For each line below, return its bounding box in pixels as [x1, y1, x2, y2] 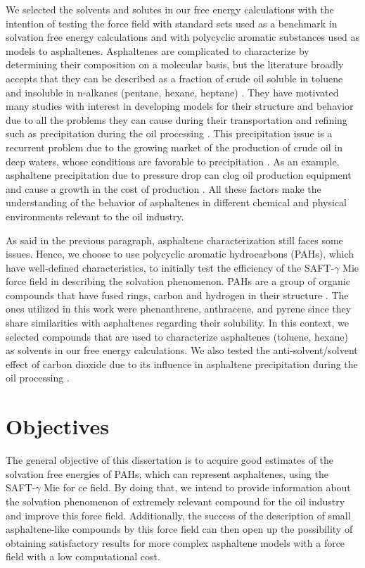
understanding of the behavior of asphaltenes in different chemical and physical [6, 195, 347, 210]
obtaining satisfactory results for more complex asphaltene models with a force [6, 535, 345, 550]
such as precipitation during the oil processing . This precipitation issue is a [6, 126, 333, 141]
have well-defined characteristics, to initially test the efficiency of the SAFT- [6, 260, 335, 274]
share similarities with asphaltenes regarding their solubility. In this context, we [6, 315, 350, 330]
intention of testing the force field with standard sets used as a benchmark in [6, 15, 338, 30]
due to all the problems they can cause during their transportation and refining [6, 112, 347, 127]
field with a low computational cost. [6, 549, 160, 564]
